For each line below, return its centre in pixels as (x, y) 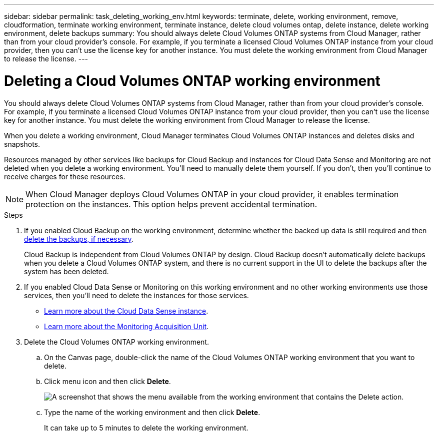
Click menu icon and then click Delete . (107, 381)
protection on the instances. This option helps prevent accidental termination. (171, 204)
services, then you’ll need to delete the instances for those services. (136, 295)
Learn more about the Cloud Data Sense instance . (126, 311)
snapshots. (22, 144)
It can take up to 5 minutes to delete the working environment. (146, 428)
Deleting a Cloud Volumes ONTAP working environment (192, 81)
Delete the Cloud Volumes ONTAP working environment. (116, 342)
